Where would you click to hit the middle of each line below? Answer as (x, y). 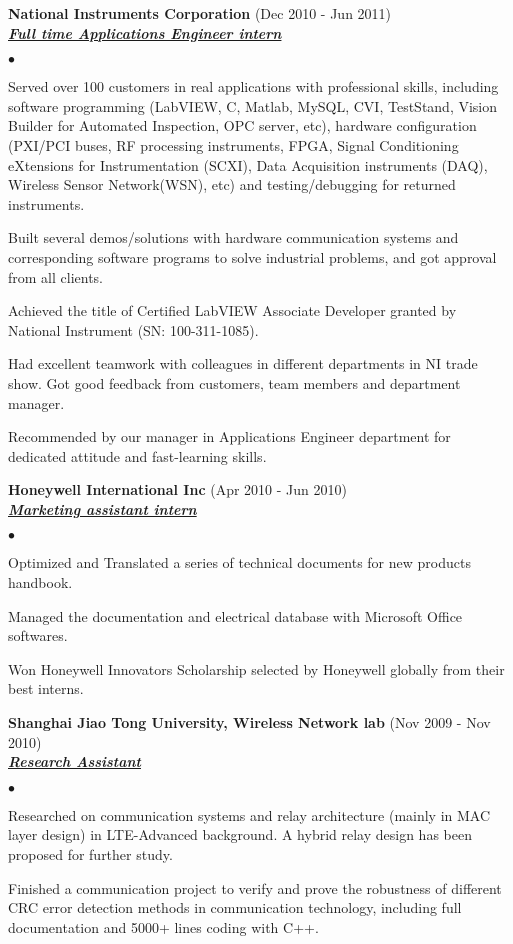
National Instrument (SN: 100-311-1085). (133, 329)
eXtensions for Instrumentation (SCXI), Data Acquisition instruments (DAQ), (248, 164)
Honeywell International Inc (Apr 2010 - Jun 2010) (177, 489)
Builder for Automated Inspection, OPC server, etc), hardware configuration (242, 125)
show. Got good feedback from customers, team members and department (234, 382)
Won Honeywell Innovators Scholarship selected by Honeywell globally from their (256, 668)
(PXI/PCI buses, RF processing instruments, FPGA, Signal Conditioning (233, 144)
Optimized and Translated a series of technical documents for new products (239, 562)
